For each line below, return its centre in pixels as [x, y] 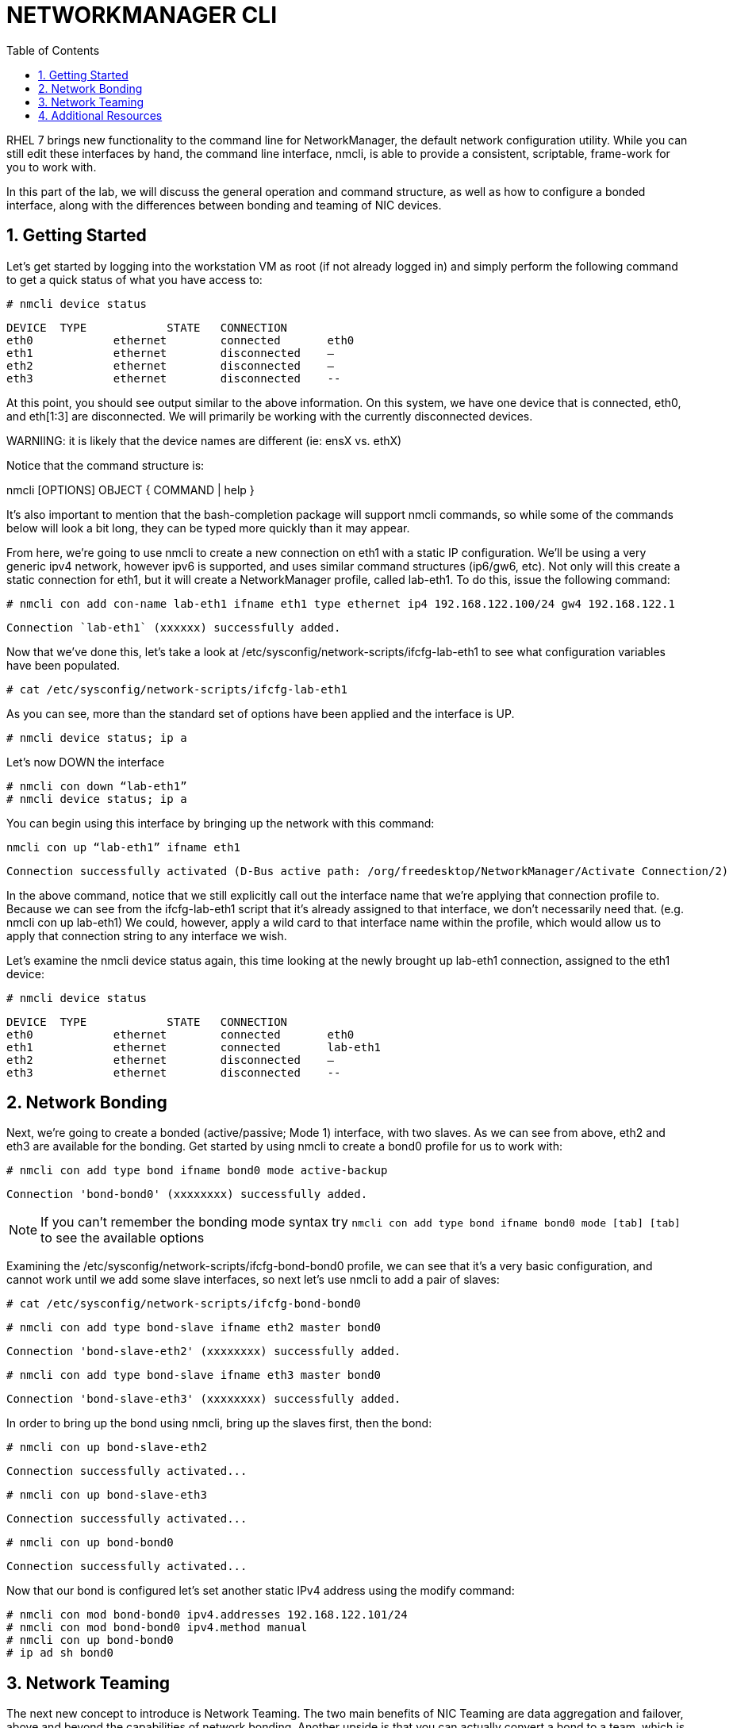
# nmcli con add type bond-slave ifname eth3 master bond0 [194, 1375]
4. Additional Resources [100, 115]
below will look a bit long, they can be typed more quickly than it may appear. [208, 528]
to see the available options [123, 1238]
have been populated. [63, 665]
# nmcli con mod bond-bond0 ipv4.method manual [157, 1628]
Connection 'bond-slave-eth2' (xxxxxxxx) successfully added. [204, 1352]
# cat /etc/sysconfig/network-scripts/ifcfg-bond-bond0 [184, 1304]
